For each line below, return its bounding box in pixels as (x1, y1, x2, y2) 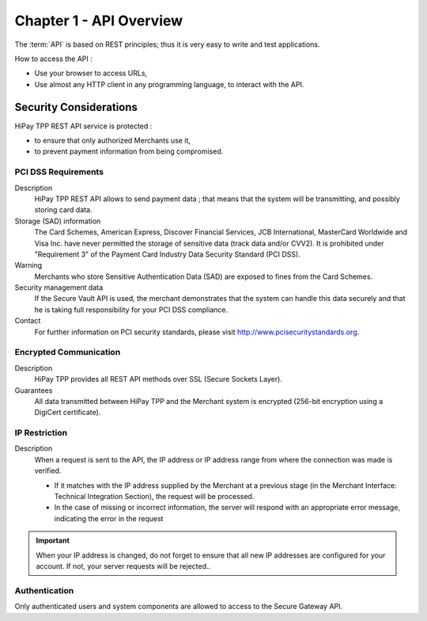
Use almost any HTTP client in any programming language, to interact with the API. (34, 79, 304, 89)
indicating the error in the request (54, 513, 164, 523)
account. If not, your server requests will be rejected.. (36, 561, 211, 570)
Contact (14, 316, 41, 326)
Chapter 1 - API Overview (14, 12, 183, 29)
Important (36, 535, 70, 546)
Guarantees (14, 385, 53, 395)
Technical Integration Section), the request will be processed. (54, 492, 255, 501)
